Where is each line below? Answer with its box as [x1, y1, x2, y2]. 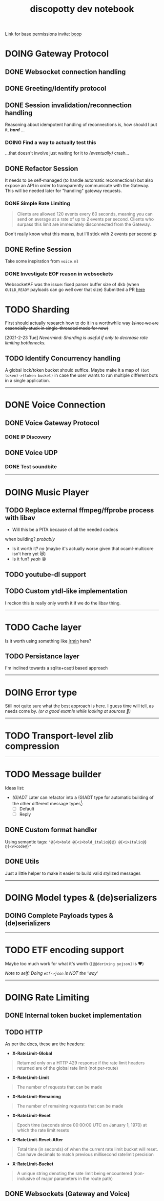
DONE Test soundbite [5, 463, 57, 470]
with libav [5, 514, 36, 522]
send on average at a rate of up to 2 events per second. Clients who [17, 216, 154, 222]
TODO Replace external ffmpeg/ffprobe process [5, 506, 154, 514]
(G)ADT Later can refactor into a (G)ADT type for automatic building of [12, 794, 154, 800]
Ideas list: [5, 785, 24, 791]
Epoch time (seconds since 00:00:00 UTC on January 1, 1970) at [17, 1122, 147, 1128]
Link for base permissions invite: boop [5, 31, 82, 37]
